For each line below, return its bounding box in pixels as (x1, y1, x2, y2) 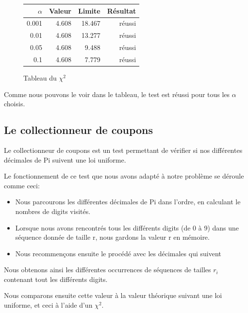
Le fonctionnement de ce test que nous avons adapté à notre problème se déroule (4, 171, 244, 181)
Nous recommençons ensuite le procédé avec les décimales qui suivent (15, 248, 221, 258)
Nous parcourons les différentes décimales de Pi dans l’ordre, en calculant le (15, 197, 241, 207)
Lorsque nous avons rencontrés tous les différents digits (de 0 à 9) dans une (15, 222, 239, 232)
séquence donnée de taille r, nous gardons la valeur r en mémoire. (15, 232, 210, 242)
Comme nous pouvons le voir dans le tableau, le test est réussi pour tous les (4, 89, 230, 99)
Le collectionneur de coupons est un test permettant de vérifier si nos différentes (4, 145, 243, 155)
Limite (78, 5, 100, 16)
